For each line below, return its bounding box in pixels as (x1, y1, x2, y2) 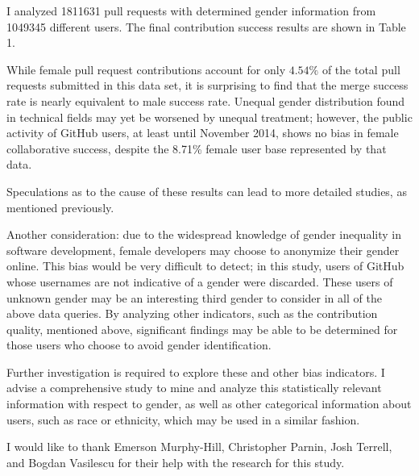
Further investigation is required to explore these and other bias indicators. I (6, 363, 385, 380)
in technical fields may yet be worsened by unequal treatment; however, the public (6, 108, 413, 125)
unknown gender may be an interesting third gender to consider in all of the (6, 289, 382, 306)
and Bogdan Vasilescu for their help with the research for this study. (6, 453, 345, 470)
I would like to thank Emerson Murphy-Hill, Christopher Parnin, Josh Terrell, (6, 438, 392, 455)
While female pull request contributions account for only (6, 61, 286, 77)
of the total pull (322, 61, 400, 77)
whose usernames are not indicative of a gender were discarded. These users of (6, 273, 393, 290)
